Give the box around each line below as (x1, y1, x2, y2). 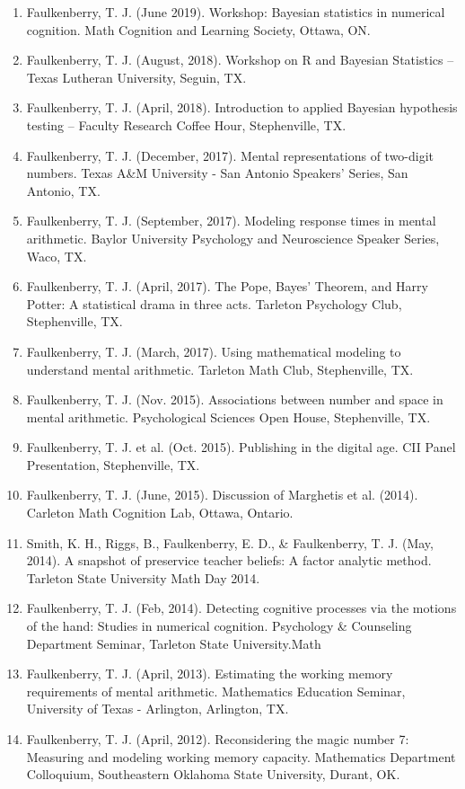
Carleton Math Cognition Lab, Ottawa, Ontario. (26, 503, 294, 522)
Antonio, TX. (26, 181, 101, 199)
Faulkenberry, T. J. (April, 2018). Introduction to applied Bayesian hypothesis (26, 98, 458, 117)
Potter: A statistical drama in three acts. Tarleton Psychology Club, (26, 294, 402, 313)
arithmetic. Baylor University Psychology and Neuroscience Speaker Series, (26, 228, 440, 247)
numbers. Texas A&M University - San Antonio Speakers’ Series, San (26, 164, 408, 182)
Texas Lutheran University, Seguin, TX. (26, 67, 247, 86)
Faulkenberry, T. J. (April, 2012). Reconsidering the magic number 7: (26, 730, 409, 748)
